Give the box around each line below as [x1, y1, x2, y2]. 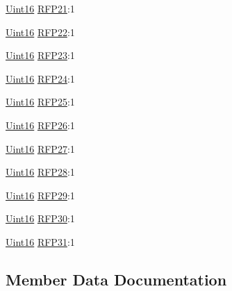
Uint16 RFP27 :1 [6, 141, 75, 156]
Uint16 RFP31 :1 [6, 234, 75, 249]
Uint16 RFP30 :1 [6, 211, 75, 226]
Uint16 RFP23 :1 [6, 48, 75, 63]
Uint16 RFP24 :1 [6, 71, 75, 85]
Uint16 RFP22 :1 [6, 24, 75, 39]
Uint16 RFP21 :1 [6, 1, 75, 15]
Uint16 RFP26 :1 [6, 117, 75, 132]
